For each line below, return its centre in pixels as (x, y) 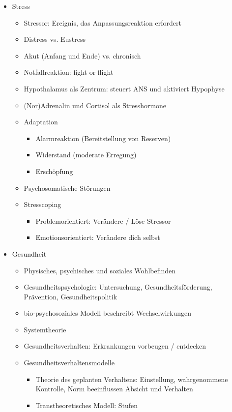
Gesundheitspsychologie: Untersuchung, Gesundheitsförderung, (118, 287)
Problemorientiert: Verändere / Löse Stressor (103, 221)
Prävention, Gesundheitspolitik (71, 296)
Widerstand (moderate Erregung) (86, 155)
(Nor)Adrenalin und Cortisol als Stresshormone (95, 105)
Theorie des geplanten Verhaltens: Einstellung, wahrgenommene (132, 379)
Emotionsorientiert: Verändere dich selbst (98, 237)
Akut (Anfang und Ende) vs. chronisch (82, 55)
